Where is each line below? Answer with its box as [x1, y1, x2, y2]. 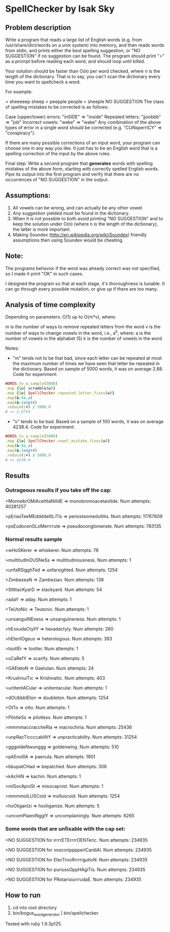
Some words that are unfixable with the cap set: [5, 825, 126, 833]
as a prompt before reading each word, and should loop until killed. [5, 58, 146, 64]
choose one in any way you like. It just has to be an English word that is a [5, 145, 158, 151]
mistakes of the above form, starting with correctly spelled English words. [5, 166, 159, 171]
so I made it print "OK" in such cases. [5, 270, 84, 277]
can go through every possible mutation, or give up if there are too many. [5, 286, 158, 292]
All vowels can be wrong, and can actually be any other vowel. [12, 204, 144, 211]
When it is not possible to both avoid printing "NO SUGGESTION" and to [12, 215, 163, 221]
